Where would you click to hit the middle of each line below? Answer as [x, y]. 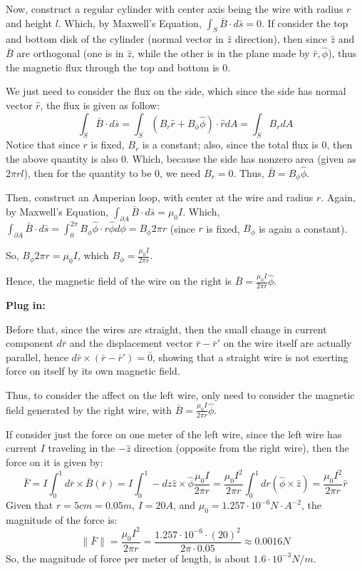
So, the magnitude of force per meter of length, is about [128, 558]
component [30, 343]
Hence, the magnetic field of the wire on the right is [119, 281]
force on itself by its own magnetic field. [93, 371]
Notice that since [43, 145]
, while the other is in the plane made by [221, 53]
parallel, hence [37, 357]
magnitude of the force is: [62, 519]
